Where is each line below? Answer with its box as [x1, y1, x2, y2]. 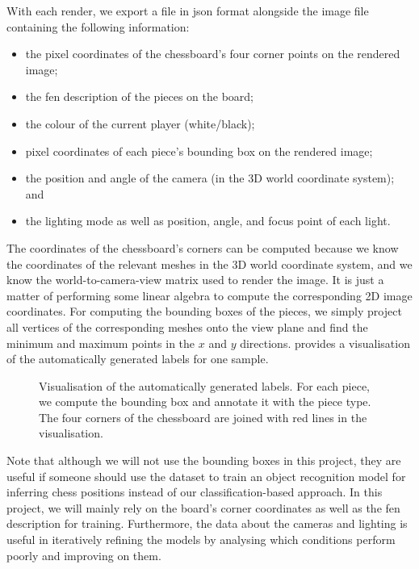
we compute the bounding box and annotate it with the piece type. [39, 393, 371, 410]
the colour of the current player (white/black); [25, 115, 255, 132]
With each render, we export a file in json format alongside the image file [6, 2, 369, 19]
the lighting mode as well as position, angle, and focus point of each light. [25, 212, 391, 229]
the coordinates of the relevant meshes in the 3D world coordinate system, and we [6, 255, 413, 272]
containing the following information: [6, 18, 190, 35]
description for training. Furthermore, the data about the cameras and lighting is [6, 515, 408, 532]
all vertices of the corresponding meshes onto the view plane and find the [6, 318, 368, 335]
